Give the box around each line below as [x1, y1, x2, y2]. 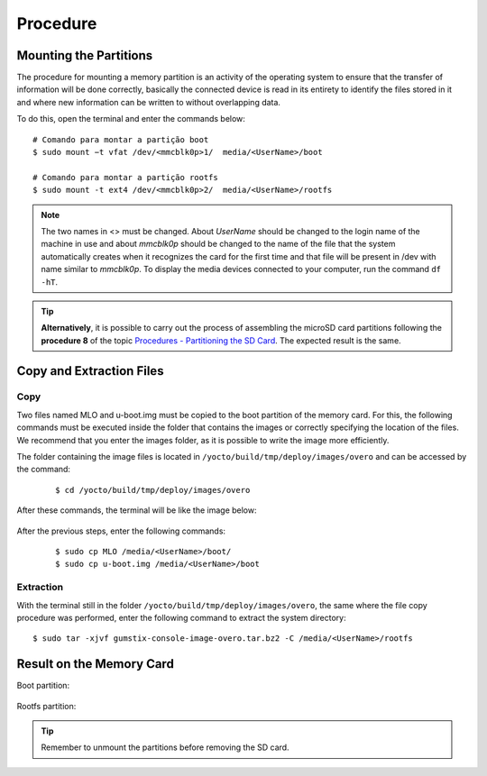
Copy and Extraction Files [16, 363, 164, 379]
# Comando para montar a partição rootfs [32, 172, 218, 182]
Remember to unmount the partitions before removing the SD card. [41, 742, 289, 753]
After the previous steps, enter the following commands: [16, 525, 225, 536]
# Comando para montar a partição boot [32, 134, 209, 144]
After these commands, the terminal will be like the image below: [16, 505, 257, 516]
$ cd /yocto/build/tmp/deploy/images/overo [55, 485, 251, 495]
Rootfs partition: [16, 700, 77, 711]
